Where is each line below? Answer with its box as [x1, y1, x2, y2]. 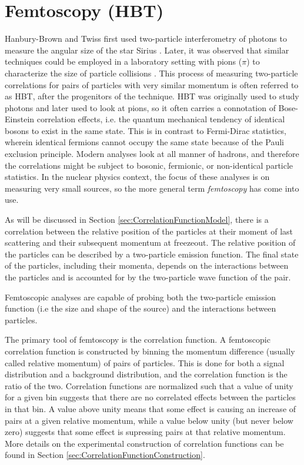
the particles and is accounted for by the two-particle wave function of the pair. [5, 271, 291, 283]
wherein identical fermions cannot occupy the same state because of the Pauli [5, 136, 284, 148]
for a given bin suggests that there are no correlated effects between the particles [5, 391, 296, 403]
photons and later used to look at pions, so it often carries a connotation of [5, 101, 276, 113]
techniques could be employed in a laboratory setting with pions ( [5, 55, 242, 68]
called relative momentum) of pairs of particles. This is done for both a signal [5, 356, 285, 369]
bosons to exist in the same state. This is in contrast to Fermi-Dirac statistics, [5, 124, 286, 136]
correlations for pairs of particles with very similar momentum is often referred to [5, 78, 299, 91]
